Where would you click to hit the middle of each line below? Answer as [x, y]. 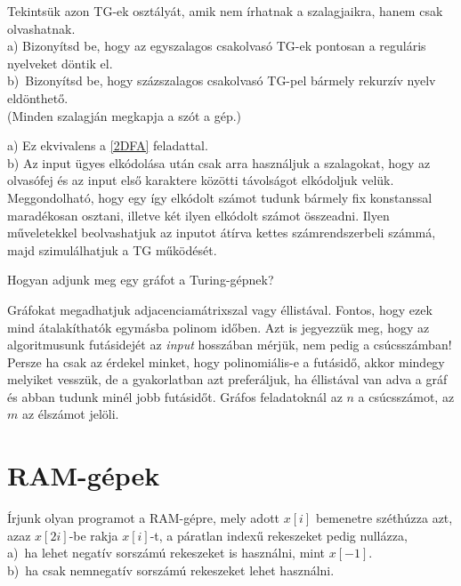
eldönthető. [38, 97]
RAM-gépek [84, 475]
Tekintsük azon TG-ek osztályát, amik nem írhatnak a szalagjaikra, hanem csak [225, 11]
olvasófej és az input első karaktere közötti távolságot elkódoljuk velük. [201, 180]
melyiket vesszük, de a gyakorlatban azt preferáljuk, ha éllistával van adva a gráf [227, 379]
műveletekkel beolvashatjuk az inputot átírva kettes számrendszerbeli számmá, [222, 233]
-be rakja [93, 535]
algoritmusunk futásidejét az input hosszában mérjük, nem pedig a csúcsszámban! [230, 345]
